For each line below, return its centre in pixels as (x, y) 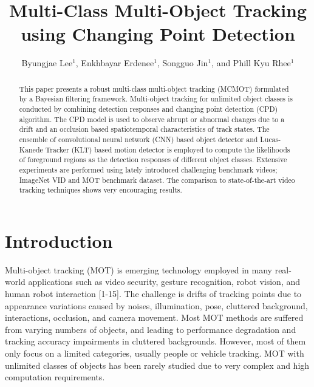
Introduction (59, 240)
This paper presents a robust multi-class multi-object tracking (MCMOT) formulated (154, 88)
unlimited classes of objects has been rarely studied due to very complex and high (157, 365)
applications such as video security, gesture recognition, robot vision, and (164, 282)
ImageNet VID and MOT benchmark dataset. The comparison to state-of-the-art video (157, 180)
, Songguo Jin (183, 63)
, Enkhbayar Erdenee (115, 63)
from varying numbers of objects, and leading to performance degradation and (151, 329)
